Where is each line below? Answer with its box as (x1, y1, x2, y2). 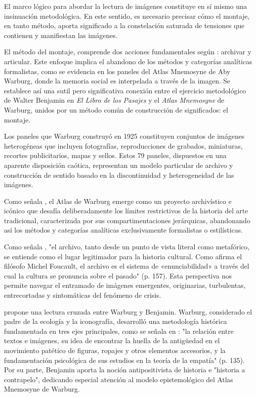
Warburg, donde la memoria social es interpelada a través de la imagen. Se (4, 76, 230, 86)
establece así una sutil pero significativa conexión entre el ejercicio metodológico (4, 85, 246, 95)
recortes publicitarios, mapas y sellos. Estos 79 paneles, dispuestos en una (4, 150, 227, 160)
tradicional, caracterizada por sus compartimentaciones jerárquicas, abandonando (4, 215, 251, 225)
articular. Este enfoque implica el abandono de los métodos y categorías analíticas (4, 56, 252, 66)
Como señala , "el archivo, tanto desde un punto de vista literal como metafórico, (4, 241, 250, 252)
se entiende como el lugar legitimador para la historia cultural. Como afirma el (4, 251, 242, 261)
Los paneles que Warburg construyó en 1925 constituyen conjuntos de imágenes (4, 131, 245, 141)
